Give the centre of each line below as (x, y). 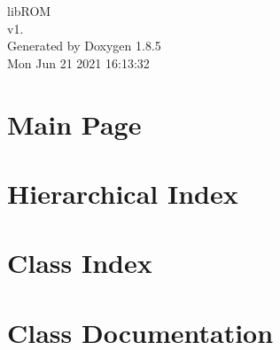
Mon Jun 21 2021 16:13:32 (78, 62)
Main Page (74, 124)
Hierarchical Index (123, 193)
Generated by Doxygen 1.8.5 (84, 46)
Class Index (80, 263)
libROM (29, 11)
